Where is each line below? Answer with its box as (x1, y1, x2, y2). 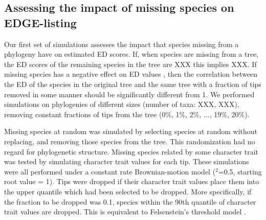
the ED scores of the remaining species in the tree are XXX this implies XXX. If (4, 58, 257, 69)
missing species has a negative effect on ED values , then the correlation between (4, 69, 258, 79)
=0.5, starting (218, 166, 262, 177)
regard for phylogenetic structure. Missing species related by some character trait (4, 146, 259, 157)
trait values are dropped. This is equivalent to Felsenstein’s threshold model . (4, 206, 247, 217)
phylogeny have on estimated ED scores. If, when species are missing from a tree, (4, 49, 259, 59)
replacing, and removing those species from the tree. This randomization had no (4, 136, 255, 146)
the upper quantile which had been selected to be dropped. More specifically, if (4, 186, 252, 196)
